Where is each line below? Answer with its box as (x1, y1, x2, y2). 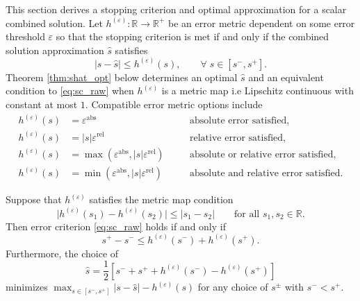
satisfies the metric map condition (89, 192, 234, 207)
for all (234, 209, 260, 219)
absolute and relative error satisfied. (190, 169, 343, 179)
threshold (6, 29, 45, 44)
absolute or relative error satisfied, (190, 149, 336, 160)
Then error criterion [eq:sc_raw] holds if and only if (6, 218, 226, 233)
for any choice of (197, 279, 268, 294)
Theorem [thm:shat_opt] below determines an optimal (6, 69, 238, 84)
